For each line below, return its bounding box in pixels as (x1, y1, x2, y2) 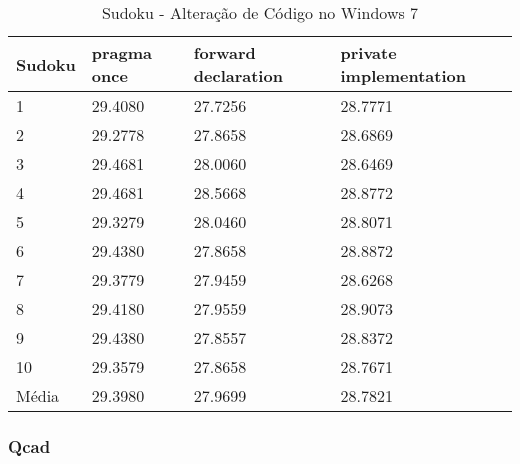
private (340, 41, 397, 64)
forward (193, 41, 256, 64)
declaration (193, 64, 283, 87)
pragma (91, 41, 153, 64)
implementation (340, 64, 466, 87)
